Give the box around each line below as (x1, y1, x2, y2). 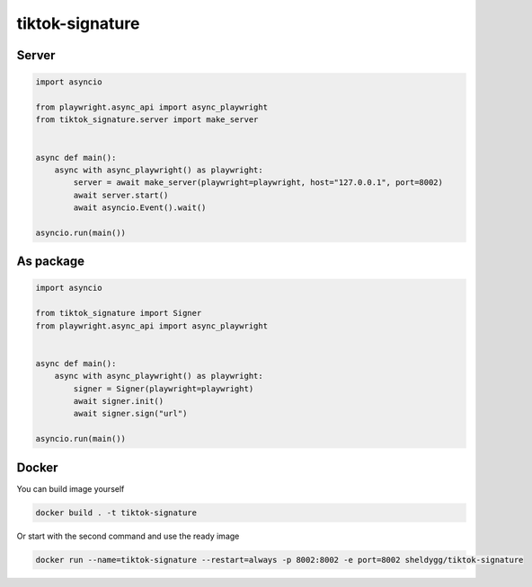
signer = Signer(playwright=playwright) (73, 383, 254, 394)
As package (16, 254, 85, 269)
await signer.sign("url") (73, 408, 188, 419)
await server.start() (73, 189, 169, 200)
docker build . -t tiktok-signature (35, 507, 198, 518)
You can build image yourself (16, 483, 125, 494)
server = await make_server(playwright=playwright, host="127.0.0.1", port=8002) (73, 178, 444, 188)
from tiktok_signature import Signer (35, 308, 202, 319)
